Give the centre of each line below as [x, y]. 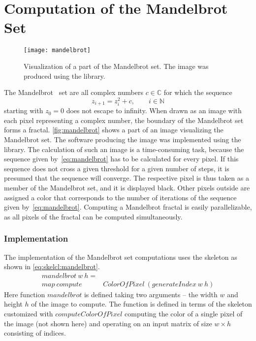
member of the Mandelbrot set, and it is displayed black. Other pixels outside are [127, 188]
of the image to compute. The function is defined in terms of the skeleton [142, 304]
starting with [24, 110]
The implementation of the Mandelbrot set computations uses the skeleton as [121, 257]
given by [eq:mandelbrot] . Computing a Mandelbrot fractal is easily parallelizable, [128, 207]
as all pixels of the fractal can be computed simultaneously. [93, 216]
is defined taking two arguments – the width [151, 294]
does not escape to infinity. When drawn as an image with [154, 110]
